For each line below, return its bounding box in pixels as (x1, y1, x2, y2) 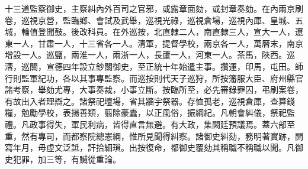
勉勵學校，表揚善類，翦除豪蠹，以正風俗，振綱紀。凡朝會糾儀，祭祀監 (21, 106, 295, 119)
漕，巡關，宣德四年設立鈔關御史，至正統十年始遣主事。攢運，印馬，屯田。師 (5, 60, 303, 72)
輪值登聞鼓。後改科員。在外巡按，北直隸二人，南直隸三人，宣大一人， (21, 25, 295, 38)
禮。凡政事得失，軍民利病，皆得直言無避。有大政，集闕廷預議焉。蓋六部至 (5, 118, 295, 130)
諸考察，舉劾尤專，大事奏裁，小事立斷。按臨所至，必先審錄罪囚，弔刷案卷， (5, 83, 303, 96)
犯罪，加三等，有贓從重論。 (12, 152, 121, 165)
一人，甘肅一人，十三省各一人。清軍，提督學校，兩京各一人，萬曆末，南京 (12, 37, 303, 49)
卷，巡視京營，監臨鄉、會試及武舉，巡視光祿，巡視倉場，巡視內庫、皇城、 (5, 14, 295, 26)
